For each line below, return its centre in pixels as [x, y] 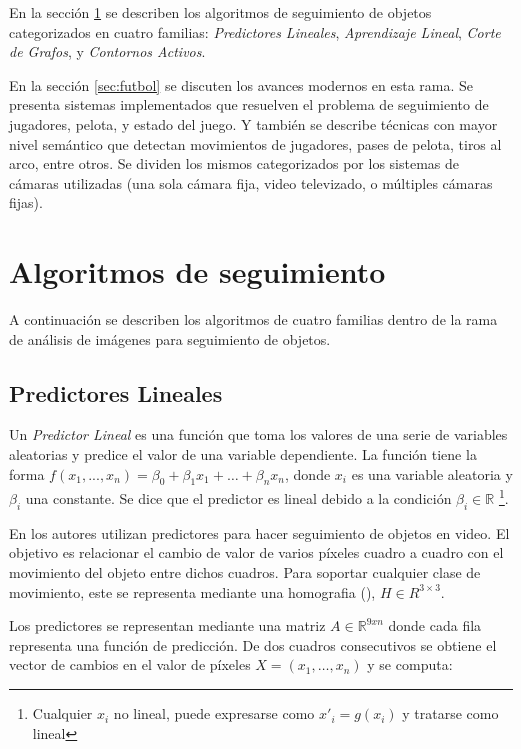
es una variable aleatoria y [432, 473]
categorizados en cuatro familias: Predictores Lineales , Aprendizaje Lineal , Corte [255, 31]
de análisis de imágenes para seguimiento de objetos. [170, 338]
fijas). [26, 202]
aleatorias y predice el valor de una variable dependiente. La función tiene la [243, 454]
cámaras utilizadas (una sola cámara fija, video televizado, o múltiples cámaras [251, 182]
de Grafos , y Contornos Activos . [107, 51]
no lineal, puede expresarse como [214, 713]
